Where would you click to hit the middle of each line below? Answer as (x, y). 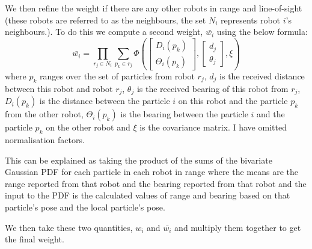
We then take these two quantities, (69, 227)
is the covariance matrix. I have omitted (213, 127)
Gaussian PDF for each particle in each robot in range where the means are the (152, 172)
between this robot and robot (59, 88)
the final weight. (35, 239)
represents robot (251, 20)
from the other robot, (44, 114)
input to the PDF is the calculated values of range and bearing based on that (148, 195)
